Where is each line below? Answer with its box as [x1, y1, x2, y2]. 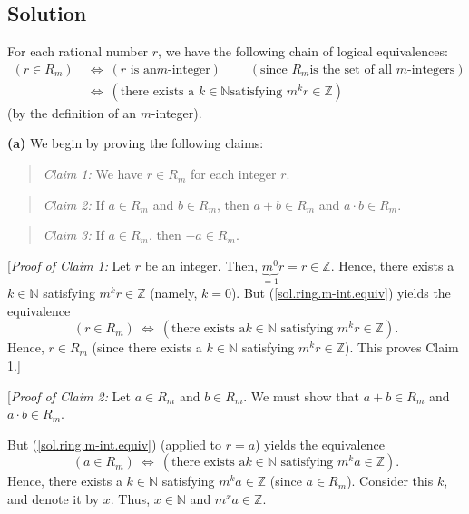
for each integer [190, 164, 277, 183]
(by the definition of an [7, 103, 136, 122]
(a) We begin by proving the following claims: [7, 133, 264, 153]
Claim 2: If [43, 194, 104, 213]
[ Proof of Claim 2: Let [7, 386, 132, 405]
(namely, [150, 283, 198, 302]
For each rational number [7, 42, 149, 61]
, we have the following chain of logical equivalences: [158, 42, 448, 61]
